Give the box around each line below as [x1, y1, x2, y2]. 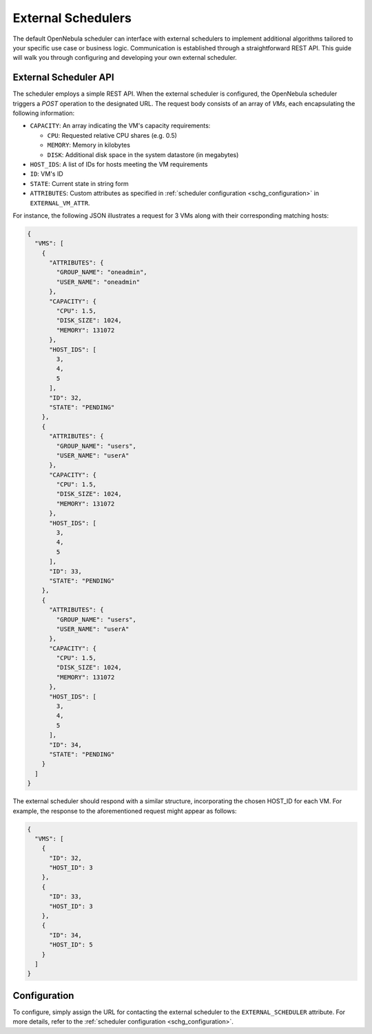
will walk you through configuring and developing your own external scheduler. [12, 54, 237, 62]
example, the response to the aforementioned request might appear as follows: [12, 807, 237, 815]
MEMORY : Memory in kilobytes [47, 141, 131, 149]
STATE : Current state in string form [30, 179, 129, 187]
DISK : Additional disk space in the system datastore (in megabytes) [47, 150, 239, 158]
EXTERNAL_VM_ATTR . [30, 198, 90, 207]
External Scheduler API [12, 72, 114, 83]
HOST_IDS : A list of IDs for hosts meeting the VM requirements [30, 160, 208, 168]
